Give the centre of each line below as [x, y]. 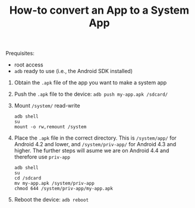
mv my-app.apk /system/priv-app [54, 184]
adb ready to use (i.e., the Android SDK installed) [73, 71]
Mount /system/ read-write [47, 106]
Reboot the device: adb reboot [51, 200]
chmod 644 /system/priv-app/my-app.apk [64, 189]
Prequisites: [20, 53]
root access [29, 65]
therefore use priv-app [42, 157]
